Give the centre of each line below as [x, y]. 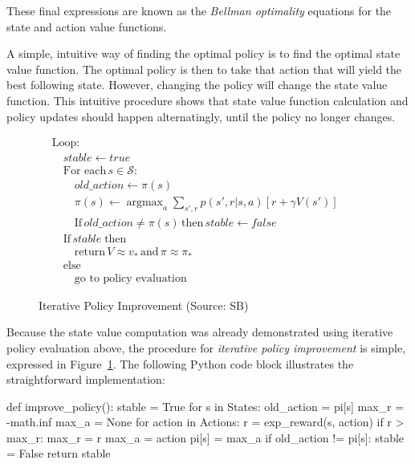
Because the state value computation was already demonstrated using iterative [200, 332]
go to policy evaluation [130, 278]
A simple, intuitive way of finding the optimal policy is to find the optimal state [203, 53]
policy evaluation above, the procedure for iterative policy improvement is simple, [206, 347]
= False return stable [59, 453]
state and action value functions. [87, 26]
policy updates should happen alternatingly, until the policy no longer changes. [201, 116]
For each [85, 171]
